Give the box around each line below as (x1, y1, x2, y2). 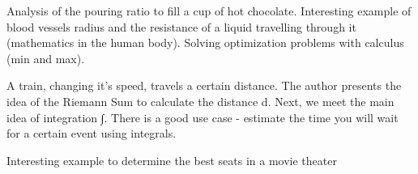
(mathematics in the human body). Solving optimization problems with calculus (6, 34, 404, 51)
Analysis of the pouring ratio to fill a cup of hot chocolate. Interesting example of (6, 2, 412, 19)
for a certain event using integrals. (6, 125, 177, 142)
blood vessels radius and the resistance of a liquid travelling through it (6, 18, 356, 35)
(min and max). (6, 49, 85, 66)
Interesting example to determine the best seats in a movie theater (6, 151, 337, 168)
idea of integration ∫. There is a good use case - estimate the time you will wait (6, 108, 399, 125)
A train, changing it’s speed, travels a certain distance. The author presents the (6, 77, 402, 94)
